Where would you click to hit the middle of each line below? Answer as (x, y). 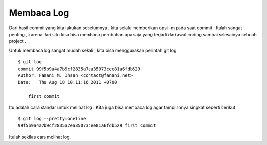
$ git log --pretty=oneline (52, 119)
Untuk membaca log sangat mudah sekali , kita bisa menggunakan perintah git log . (94, 50)
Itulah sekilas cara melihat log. (40, 137)
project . (18, 41)
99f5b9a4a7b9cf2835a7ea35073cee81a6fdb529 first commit (87, 126)
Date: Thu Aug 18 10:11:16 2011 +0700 (67, 82)
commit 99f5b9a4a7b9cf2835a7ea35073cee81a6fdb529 (79, 69)
